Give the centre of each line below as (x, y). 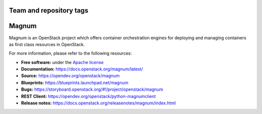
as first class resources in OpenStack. (47, 44)
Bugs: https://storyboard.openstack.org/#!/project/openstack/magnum (92, 89)
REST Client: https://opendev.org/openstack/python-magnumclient (89, 96)
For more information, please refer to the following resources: (70, 53)
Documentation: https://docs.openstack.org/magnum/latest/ (82, 69)
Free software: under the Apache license (62, 62)
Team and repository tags (49, 10)
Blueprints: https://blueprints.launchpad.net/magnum (75, 82)
